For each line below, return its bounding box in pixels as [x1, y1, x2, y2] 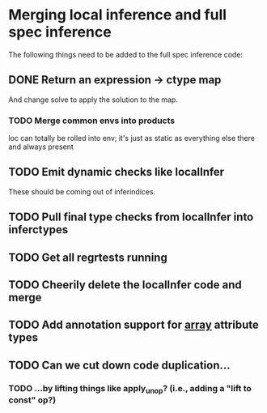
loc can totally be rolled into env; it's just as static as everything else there [8, 134, 255, 143]
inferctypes [8, 223, 69, 236]
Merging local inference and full [8, 6, 227, 24]
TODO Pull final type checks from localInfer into [8, 211, 254, 224]
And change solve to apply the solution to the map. [8, 95, 178, 104]
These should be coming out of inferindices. [8, 186, 156, 196]
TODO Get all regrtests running [8, 250, 167, 264]
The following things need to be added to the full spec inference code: [8, 49, 244, 59]
